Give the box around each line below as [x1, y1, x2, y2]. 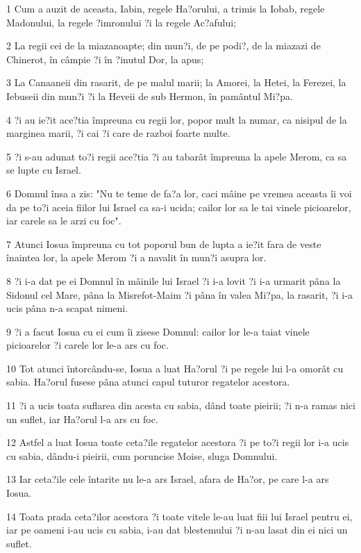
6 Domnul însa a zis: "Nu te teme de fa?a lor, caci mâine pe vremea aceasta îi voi [6, 185, 352, 200]
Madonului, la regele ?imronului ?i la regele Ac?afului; [6, 15, 237, 29]
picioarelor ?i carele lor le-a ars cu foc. [6, 338, 169, 352]
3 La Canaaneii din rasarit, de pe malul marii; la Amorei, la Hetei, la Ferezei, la [6, 75, 346, 90]
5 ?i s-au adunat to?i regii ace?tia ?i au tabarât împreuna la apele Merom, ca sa [6, 149, 347, 163]
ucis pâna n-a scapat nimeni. [6, 301, 128, 315]
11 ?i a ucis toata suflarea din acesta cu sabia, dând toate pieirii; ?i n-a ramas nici [6, 398, 355, 413]
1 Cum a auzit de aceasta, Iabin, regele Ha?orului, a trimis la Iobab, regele [6, 1, 325, 15]
